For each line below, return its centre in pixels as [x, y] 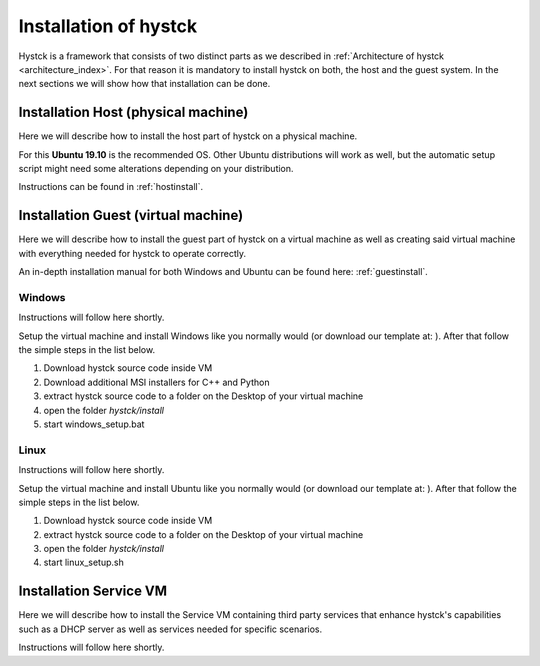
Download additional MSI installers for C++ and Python [156, 382]
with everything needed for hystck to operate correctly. [132, 253]
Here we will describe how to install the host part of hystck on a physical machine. [188, 136]
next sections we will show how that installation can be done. [144, 84]
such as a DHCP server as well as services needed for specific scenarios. [170, 629]
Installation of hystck [108, 26]
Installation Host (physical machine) [133, 112]
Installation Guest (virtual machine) [131, 215]
